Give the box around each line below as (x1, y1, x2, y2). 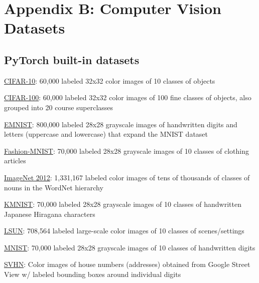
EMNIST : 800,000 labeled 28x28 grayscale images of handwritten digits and (4, 119, 237, 129)
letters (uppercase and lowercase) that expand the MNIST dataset (4, 129, 208, 139)
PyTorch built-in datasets (4, 52, 140, 67)
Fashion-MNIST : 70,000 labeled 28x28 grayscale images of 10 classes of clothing (4, 145, 249, 156)
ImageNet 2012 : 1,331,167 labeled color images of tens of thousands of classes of (4, 172, 250, 182)
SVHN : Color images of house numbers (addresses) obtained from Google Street (4, 259, 250, 269)
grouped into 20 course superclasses (4, 102, 113, 112)
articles (4, 155, 26, 166)
